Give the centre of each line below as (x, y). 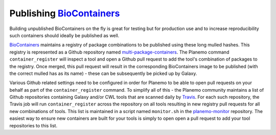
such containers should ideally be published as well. (64, 35)
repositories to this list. (33, 125)
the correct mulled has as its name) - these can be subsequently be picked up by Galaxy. (103, 73)
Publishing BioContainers (65, 13)
